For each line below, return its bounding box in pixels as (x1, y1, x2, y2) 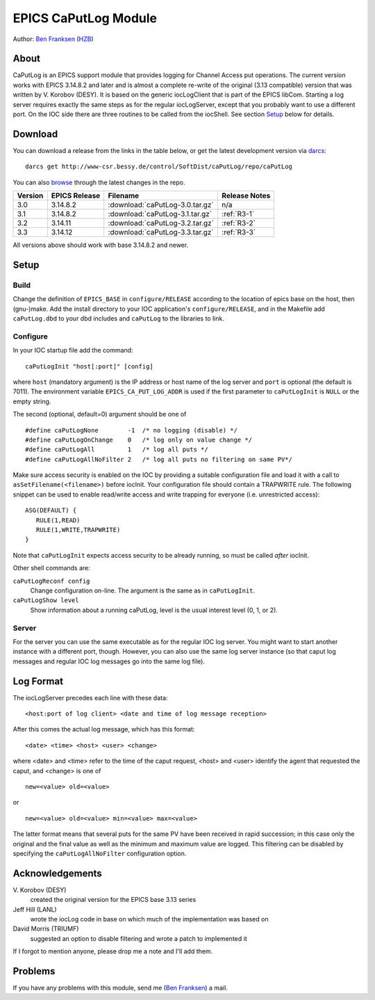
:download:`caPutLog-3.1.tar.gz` (108, 209, 212, 219)
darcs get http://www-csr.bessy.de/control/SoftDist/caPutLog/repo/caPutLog (25, 163, 293, 170)
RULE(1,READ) (35, 516, 81, 524)
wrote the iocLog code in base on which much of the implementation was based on (30, 914, 269, 923)
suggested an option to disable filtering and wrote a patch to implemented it (30, 934, 247, 942)
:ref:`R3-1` (222, 209, 255, 219)
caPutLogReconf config (12, 577, 90, 585)
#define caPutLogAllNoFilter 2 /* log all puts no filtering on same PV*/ (25, 455, 293, 463)
